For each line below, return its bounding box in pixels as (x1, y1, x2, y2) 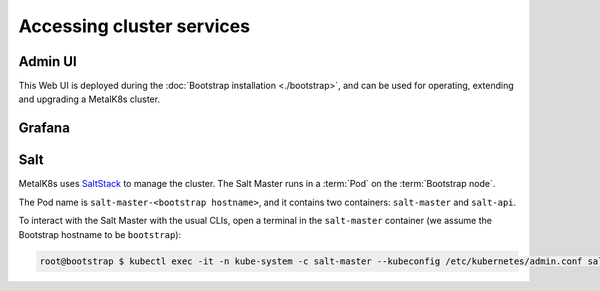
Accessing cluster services (18, 15, 250, 37)
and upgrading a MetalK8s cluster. (18, 93, 160, 105)
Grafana (18, 120, 70, 137)
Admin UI (18, 53, 77, 70)
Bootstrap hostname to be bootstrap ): (18, 228, 182, 240)
